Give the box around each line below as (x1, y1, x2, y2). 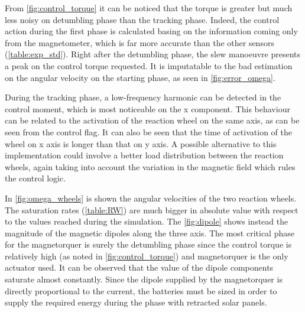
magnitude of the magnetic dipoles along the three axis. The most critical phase (5, 226, 294, 239)
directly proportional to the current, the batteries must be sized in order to (5, 284, 277, 297)
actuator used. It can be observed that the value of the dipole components (5, 261, 274, 274)
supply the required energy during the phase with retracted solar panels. (5, 296, 267, 308)
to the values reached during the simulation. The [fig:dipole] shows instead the (5, 215, 288, 227)
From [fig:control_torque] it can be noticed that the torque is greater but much (5, 2, 293, 14)
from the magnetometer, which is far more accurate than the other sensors (5, 36, 274, 48)
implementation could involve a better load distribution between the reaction (5, 149, 284, 161)
